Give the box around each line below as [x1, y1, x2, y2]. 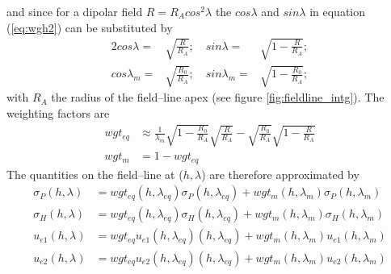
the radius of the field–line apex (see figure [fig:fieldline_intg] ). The [51, 89, 385, 106]
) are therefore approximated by [201, 165, 359, 182]
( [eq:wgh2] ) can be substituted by [6, 19, 173, 35]
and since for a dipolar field [6, 3, 143, 19]
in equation [309, 3, 366, 19]
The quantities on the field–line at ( [6, 165, 183, 182]
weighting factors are [6, 104, 110, 121]
